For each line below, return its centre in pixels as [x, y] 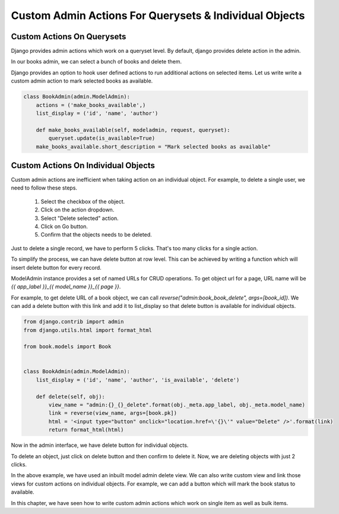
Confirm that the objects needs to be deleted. [96, 235]
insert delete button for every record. [56, 267]
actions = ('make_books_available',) [91, 105]
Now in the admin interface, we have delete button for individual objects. [100, 445]
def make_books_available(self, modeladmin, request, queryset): [133, 130]
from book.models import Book [67, 347]
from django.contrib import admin [74, 322]
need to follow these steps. [44, 188]
